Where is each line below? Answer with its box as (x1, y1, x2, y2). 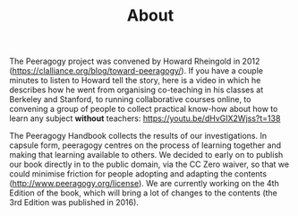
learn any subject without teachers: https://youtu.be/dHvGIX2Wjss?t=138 (9, 113, 281, 124)
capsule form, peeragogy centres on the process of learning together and (9, 140, 282, 151)
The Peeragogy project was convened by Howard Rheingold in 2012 (9, 56, 260, 67)
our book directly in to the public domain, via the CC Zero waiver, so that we (9, 159, 289, 170)
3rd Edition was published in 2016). (9, 197, 139, 208)
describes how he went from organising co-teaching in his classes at (9, 84, 264, 95)
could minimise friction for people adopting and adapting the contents (9, 168, 267, 179)
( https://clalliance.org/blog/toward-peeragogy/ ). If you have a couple (9, 65, 264, 76)
